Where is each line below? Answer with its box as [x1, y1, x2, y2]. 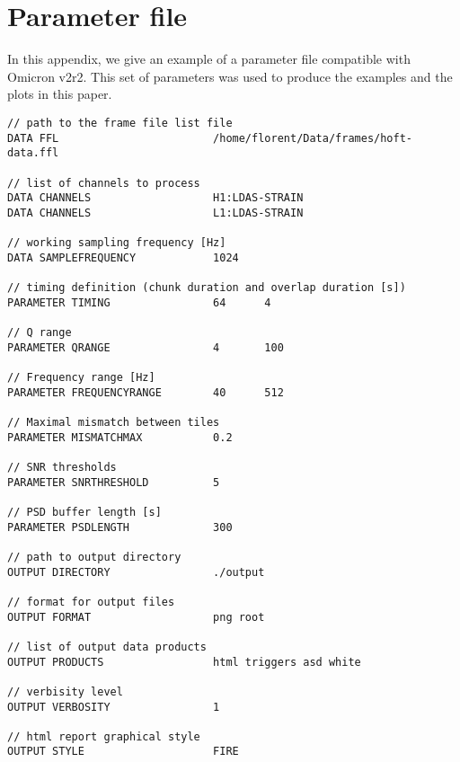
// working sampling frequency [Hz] [7, 236, 226, 250]
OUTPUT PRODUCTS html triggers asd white [7, 655, 361, 669]
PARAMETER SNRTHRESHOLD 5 [7, 475, 220, 489]
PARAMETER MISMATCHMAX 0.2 [7, 430, 233, 444]
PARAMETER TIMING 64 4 [7, 296, 271, 309]
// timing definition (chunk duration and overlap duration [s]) [7, 281, 406, 295]
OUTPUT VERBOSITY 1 [7, 700, 220, 713]
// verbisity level [7, 685, 123, 698]
